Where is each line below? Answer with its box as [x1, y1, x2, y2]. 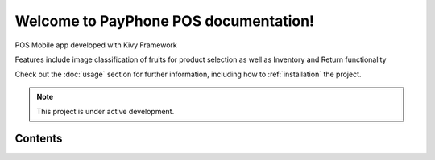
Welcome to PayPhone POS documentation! [14, 12, 314, 30]
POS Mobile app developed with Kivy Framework [14, 40, 177, 50]
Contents [14, 131, 63, 145]
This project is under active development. [36, 107, 175, 117]
